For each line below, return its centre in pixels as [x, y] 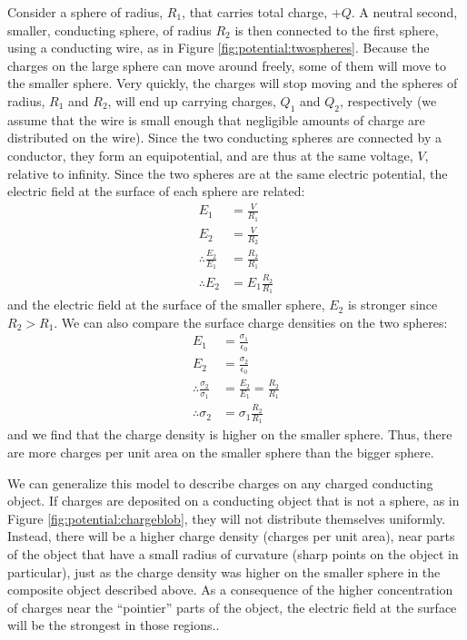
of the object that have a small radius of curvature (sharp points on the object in [233, 553]
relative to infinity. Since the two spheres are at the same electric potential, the [228, 173]
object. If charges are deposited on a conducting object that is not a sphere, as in [233, 501]
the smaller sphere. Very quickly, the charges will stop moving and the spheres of [233, 83]
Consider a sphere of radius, [85, 12]
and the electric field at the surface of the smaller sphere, [166, 305]
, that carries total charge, [255, 12]
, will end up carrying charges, [192, 100]
